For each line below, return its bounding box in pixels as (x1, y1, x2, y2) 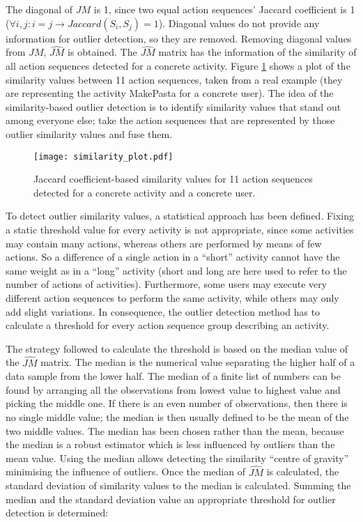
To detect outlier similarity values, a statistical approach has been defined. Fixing (6, 208, 355, 223)
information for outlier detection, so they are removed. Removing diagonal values (6, 31, 352, 45)
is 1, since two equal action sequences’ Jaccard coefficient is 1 (93, 2, 355, 16)
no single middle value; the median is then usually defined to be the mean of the (6, 409, 349, 424)
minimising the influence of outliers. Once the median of (6, 464, 245, 479)
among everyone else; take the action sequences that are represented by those (6, 113, 335, 128)
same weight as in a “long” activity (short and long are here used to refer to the (6, 263, 347, 277)
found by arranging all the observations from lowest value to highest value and (6, 382, 341, 397)
